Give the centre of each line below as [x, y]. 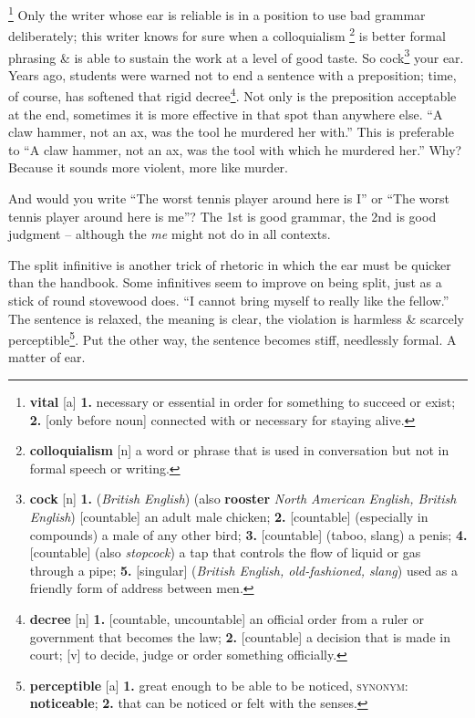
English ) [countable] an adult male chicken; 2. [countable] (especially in [229, 516]
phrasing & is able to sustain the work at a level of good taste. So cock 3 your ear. [236, 56]
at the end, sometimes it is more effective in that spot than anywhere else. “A [226, 114]
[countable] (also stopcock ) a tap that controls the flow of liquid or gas [225, 552]
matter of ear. [47, 357]
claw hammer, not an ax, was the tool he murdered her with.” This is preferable [231, 132]
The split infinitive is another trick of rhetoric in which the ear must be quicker [230, 264]
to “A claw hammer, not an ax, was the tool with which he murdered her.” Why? [235, 149]
